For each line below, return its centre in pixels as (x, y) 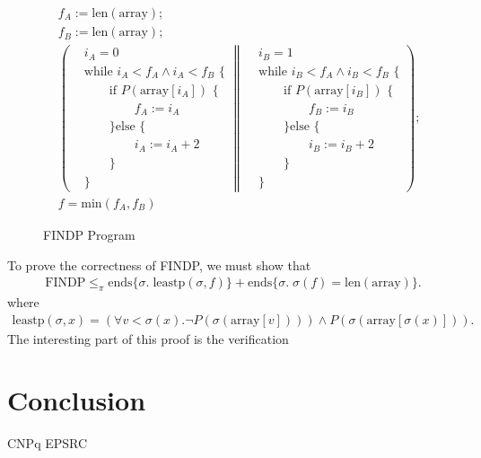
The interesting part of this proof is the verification (148, 338)
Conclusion (77, 400)
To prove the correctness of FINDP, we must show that (159, 264)
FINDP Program (89, 234)
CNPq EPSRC (48, 443)
